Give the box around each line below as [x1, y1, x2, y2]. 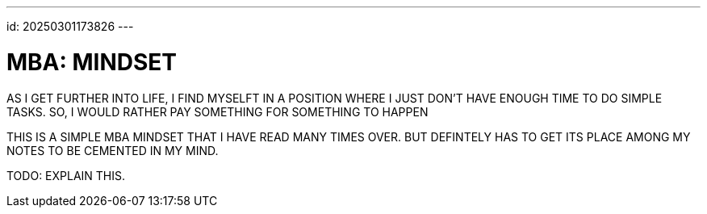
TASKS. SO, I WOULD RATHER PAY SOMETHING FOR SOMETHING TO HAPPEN [6, 104, 429, 119]
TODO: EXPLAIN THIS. [6, 168, 126, 183]
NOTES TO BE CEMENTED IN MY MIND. [6, 143, 219, 157]
